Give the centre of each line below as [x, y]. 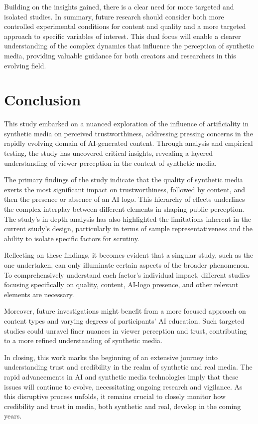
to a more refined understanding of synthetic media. [83, 340]
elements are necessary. [39, 294]
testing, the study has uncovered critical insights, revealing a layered [108, 153]
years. [13, 416]
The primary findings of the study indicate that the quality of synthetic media [124, 180]
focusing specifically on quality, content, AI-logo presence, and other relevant [121, 284]
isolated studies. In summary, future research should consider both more [114, 16]
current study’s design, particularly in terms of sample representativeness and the [129, 228]
